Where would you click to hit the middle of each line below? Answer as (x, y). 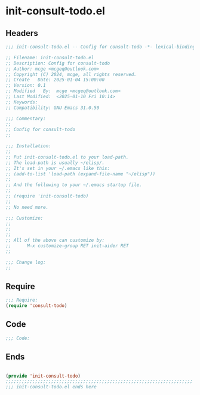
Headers (22, 33)
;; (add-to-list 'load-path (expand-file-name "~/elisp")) (81, 174)
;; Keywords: (22, 102)
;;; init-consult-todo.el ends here (51, 387)
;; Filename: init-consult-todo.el (50, 57)
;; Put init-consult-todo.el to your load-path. (67, 157)
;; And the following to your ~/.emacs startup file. (74, 185)
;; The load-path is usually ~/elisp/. (55, 163)
